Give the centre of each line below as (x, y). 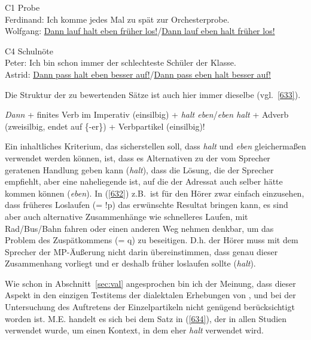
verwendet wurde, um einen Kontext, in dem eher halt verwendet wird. (135, 330)
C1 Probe (22, 7)
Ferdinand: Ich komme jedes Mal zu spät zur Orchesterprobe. (117, 19)
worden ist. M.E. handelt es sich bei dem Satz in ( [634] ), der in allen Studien (146, 318)
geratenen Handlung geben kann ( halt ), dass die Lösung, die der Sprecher (139, 169)
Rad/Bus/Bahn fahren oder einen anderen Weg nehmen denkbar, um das (139, 228)
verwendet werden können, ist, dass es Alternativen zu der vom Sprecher (138, 157)
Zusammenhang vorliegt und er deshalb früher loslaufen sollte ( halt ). (130, 263)
